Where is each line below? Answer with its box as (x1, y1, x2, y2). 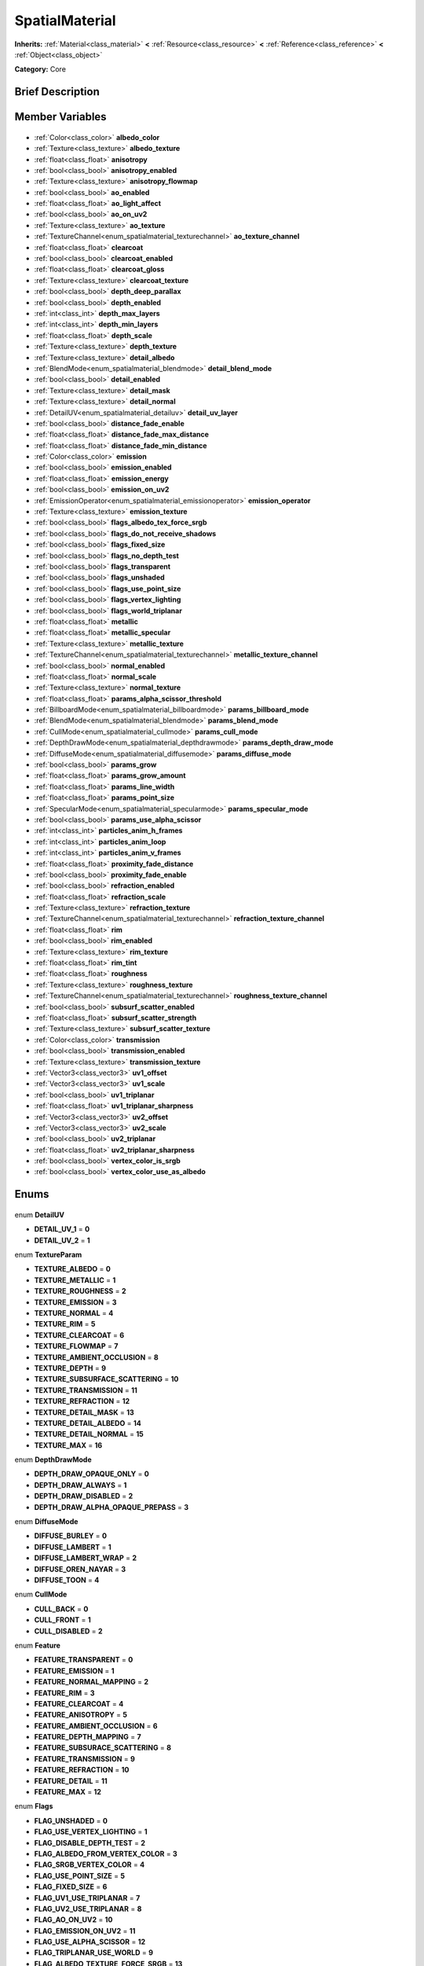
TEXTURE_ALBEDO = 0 (34, 1265, 111, 1274)
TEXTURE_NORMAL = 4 (34, 1309, 114, 1317)
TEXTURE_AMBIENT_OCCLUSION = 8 (34, 1353, 159, 1362)
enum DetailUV (14, 1209, 64, 1219)
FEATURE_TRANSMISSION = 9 (34, 1754, 135, 1763)
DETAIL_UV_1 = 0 (34, 1224, 90, 1234)
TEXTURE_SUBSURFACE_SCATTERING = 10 (34, 1375, 179, 1384)
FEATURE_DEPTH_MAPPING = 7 (34, 1732, 141, 1742)
